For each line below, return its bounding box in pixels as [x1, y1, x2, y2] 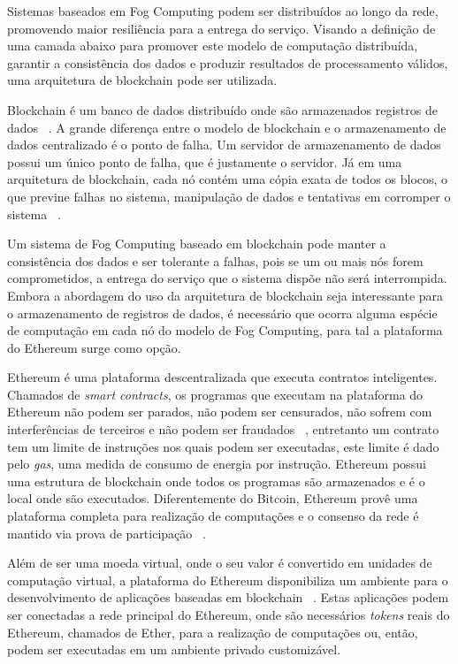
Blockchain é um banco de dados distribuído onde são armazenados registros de [7, 100, 438, 118]
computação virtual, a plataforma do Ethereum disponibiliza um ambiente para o [7, 570, 448, 589]
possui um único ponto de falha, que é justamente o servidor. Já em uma [7, 152, 402, 171]
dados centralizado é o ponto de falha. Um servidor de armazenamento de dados [7, 135, 441, 154]
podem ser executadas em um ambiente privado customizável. [7, 640, 341, 659]
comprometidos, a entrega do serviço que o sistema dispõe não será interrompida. [7, 269, 447, 287]
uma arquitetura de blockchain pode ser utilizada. [7, 71, 278, 89]
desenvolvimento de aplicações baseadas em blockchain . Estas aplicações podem [7, 588, 449, 607]
